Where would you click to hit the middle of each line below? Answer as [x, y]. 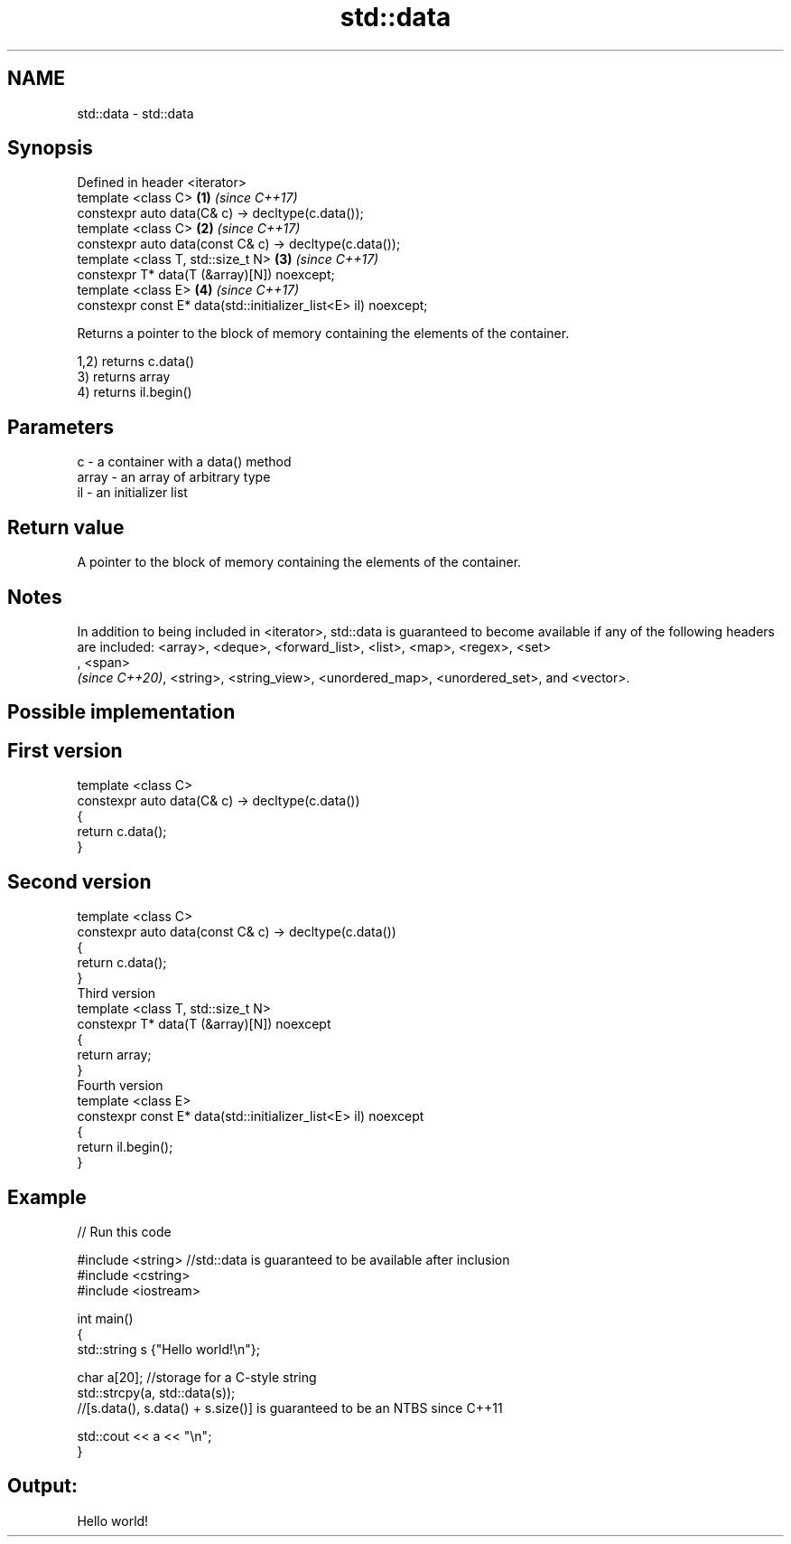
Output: [42, 1486]
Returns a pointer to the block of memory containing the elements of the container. [323, 334]
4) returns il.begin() [135, 392]
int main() [105, 1318]
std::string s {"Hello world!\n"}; [169, 1349]
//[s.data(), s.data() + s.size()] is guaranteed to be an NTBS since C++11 [290, 1407]
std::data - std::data [135, 113]
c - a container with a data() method [184, 462]
